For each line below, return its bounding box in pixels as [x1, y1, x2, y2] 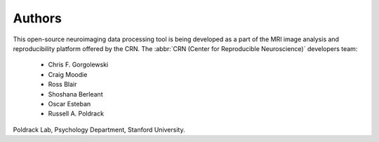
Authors [13, 10, 62, 26]
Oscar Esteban [48, 99, 91, 108]
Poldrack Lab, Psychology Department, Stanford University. [13, 125, 185, 134]
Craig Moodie [48, 70, 88, 78]
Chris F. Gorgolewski [48, 60, 109, 69]
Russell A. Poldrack [48, 109, 105, 118]
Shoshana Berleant [48, 90, 103, 98]
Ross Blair [48, 80, 77, 89]
